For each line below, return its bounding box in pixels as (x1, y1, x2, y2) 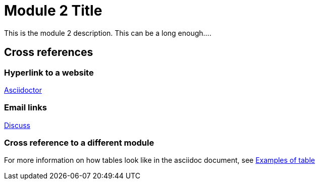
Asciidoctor (4, 85, 42, 94)
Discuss (4, 120, 30, 130)
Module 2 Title (4, 2, 102, 19)
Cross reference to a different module (4, 138, 154, 148)
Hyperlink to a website (4, 67, 94, 78)
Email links (4, 102, 47, 113)
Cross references (4, 46, 93, 59)
